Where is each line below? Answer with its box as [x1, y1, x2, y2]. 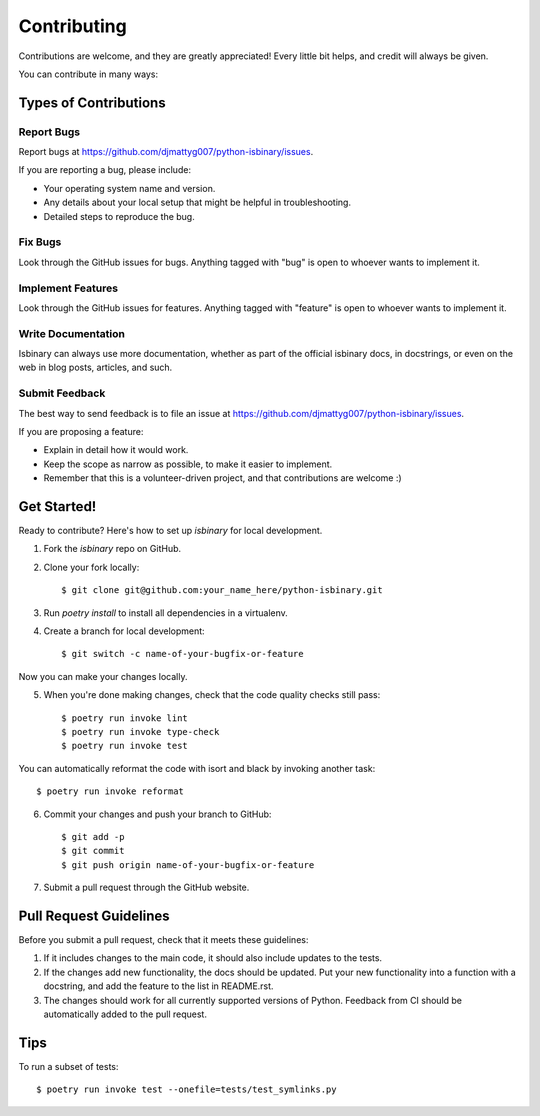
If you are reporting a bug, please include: [18, 164, 192, 176]
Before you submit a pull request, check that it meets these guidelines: [18, 934, 309, 946]
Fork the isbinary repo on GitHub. [43, 543, 182, 555]
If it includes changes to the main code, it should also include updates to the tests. [43, 952, 383, 964]
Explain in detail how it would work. [43, 444, 189, 456]
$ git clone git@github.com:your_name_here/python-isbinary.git [61, 585, 384, 596]
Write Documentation [18, 326, 125, 340]
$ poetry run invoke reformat [36, 786, 185, 797]
